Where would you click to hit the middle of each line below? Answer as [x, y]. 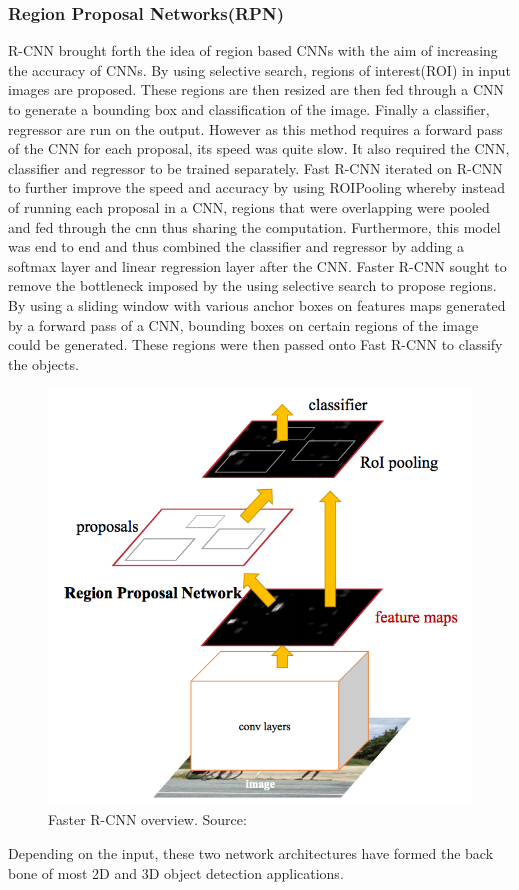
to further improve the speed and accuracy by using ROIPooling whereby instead [257, 187]
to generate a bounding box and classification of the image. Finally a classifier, [249, 109]
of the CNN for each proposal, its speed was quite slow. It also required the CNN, [259, 148]
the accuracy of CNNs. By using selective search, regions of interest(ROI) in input [260, 69]
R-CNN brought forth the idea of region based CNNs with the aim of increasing [253, 50]
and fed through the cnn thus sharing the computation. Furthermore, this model [254, 226]
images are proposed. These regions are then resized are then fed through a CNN [256, 89]
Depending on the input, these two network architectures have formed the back [251, 852]
